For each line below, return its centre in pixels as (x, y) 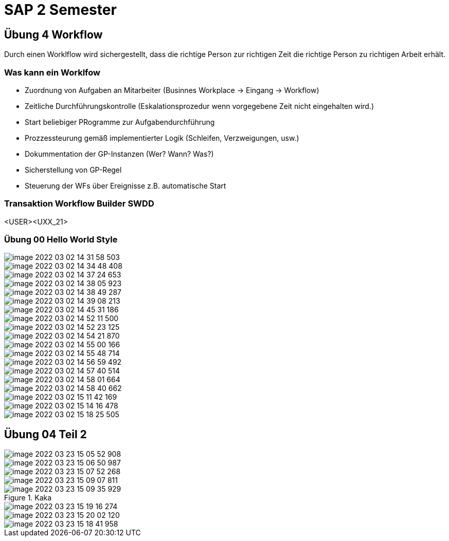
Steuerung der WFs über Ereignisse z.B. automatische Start (125, 185)
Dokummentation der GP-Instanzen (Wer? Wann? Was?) (119, 154)
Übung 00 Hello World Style (61, 240)
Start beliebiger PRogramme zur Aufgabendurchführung (120, 122)
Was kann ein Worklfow (52, 72)
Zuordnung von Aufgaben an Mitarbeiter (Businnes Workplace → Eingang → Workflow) (172, 90)
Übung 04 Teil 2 (46, 434)
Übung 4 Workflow (53, 34)
